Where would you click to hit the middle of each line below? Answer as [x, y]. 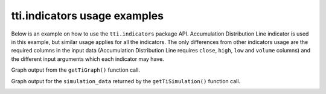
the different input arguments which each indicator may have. [88, 59]
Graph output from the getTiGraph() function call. [75, 70]
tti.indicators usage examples [88, 16]
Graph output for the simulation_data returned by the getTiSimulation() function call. [126, 81]
